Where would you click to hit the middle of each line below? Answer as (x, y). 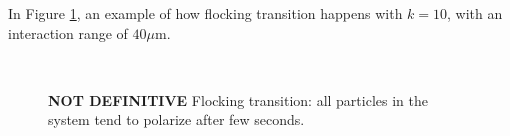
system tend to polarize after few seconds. (176, 119)
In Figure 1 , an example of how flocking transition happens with (205, 13)
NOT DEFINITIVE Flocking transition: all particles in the (238, 99)
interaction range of (68, 32)
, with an (475, 13)
